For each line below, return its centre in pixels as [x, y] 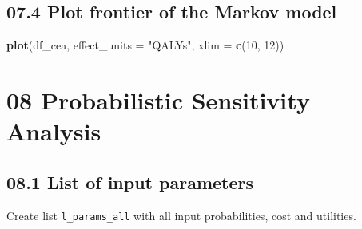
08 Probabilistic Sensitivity [158, 99]
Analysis [54, 131]
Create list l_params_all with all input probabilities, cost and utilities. [181, 215]
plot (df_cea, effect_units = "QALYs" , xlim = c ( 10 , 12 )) [145, 45]
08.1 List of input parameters [130, 182]
